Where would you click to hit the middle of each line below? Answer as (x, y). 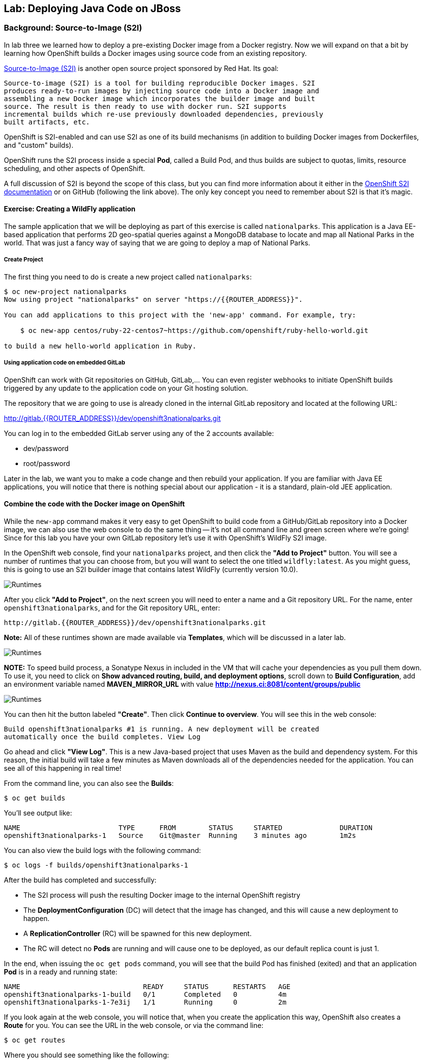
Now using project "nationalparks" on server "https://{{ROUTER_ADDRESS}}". (153, 299)
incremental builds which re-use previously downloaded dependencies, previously (164, 114)
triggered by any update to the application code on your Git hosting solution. (126, 388)
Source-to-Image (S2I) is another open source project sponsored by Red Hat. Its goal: (141, 68)
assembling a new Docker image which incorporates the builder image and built (160, 98)
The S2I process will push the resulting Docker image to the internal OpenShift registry (162, 895)
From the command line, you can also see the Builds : (89, 783)
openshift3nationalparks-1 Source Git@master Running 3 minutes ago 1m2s (180, 835)
